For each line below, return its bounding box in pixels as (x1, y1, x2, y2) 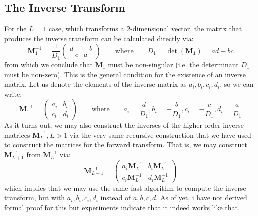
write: (4, 88, 22, 99)
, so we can (220, 79, 254, 89)
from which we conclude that (4, 59, 93, 69)
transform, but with (4, 192, 65, 203)
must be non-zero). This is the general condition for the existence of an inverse (4, 69, 246, 79)
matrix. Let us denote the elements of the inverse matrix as (4, 79, 187, 89)
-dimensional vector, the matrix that (130, 23, 242, 34)
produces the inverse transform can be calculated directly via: (4, 33, 194, 43)
